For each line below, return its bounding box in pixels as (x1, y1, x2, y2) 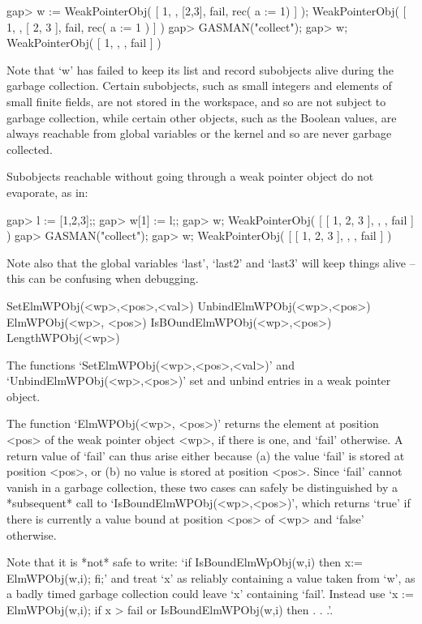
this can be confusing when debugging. (6, 270, 199, 287)
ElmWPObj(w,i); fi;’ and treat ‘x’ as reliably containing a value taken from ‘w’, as (6, 569, 416, 586)
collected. (6, 140, 53, 157)
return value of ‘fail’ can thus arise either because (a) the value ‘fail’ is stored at (6, 447, 405, 464)
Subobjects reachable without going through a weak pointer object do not (6, 168, 374, 185)
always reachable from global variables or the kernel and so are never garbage (6, 125, 392, 142)
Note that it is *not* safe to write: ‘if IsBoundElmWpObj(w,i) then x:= (6, 553, 363, 571)
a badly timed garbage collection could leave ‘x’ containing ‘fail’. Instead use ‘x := (6, 585, 414, 602)
